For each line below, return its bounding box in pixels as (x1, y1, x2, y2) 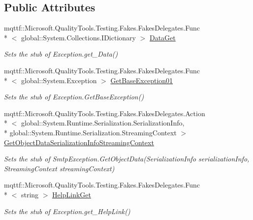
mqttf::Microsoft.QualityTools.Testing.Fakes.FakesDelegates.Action (4, 108, 205, 118)
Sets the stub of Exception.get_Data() (4, 49, 118, 59)
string (21, 189, 39, 199)
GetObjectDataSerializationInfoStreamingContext (4, 137, 154, 147)
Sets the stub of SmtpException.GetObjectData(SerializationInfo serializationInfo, (4, 154, 250, 164)
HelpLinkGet (52, 189, 91, 199)
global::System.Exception (21, 75, 97, 85)
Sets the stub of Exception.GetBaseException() (4, 92, 144, 102)
